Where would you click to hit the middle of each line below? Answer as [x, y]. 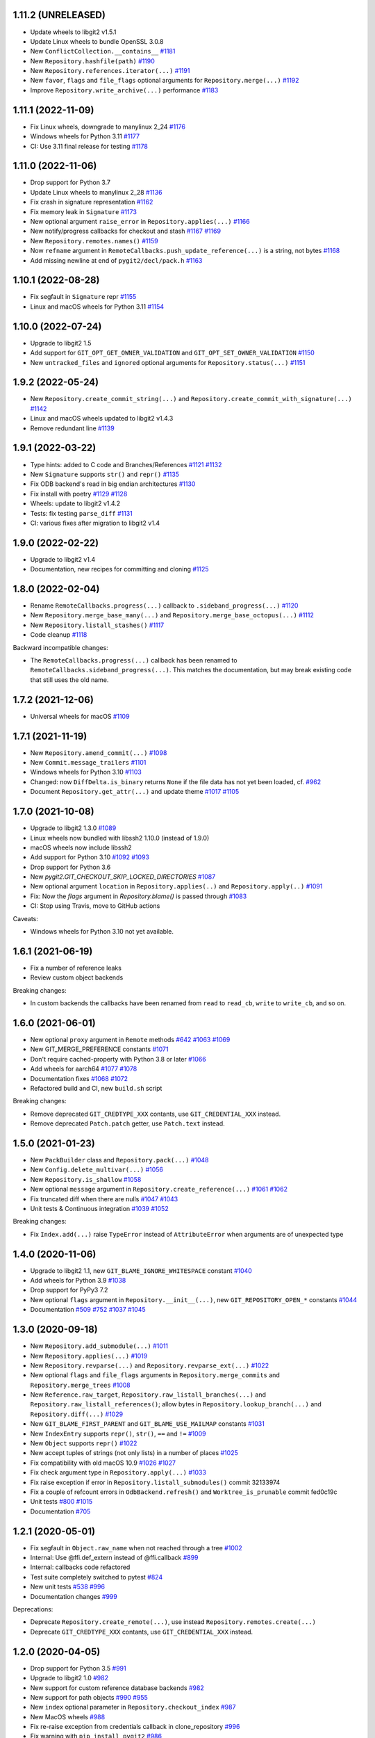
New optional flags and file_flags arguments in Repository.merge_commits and [155, 1375]
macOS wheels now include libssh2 [81, 847]
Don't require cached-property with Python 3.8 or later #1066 [118, 1059]
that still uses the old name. [69, 680]
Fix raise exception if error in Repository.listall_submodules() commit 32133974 [155, 1482]
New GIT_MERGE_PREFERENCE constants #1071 [99, 1049]
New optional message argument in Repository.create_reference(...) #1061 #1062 [159, 1189]
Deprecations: [33, 1609]
